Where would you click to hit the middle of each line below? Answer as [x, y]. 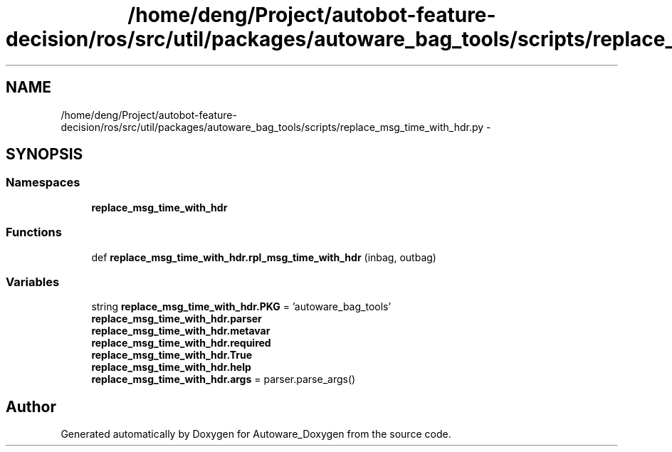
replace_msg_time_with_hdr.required [181, 343]
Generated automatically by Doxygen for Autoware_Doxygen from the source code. [256, 434]
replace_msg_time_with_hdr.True [172, 355]
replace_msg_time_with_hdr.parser [177, 319]
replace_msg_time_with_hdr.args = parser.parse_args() [224, 379]
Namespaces [43, 183]
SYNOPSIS [44, 154]
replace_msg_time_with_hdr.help [171, 367]
